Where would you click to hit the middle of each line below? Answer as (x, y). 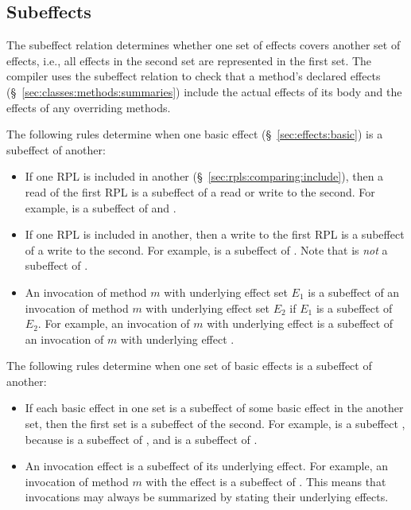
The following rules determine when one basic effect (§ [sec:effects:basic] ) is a (195, 134)
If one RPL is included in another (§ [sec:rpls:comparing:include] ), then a (204, 176)
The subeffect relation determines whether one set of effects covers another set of (204, 45)
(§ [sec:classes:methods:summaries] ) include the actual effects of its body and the (204, 91)
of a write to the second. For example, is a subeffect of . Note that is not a (206, 249)
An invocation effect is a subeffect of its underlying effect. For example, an (207, 466)
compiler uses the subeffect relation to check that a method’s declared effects (194, 76)
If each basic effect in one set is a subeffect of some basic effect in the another (214, 408)
